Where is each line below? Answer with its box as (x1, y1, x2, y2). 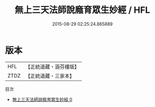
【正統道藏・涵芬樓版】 (25, 63, 80, 70)
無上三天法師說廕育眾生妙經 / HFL (14, 4, 151, 16)
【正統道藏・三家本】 (25, 72, 75, 79)
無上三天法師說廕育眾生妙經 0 (12, 96, 73, 102)
